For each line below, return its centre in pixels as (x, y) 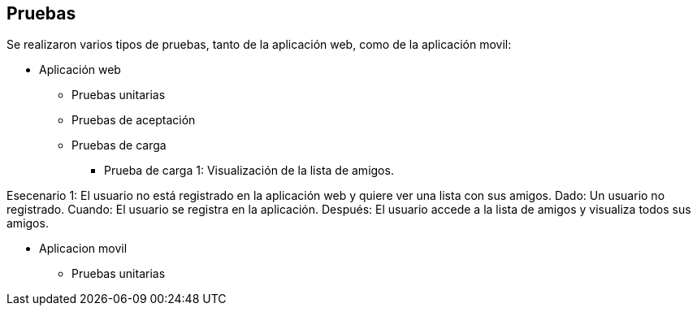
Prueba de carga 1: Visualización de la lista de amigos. (249, 171)
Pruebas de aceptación (134, 120)
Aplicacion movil (83, 249)
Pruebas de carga (119, 145)
